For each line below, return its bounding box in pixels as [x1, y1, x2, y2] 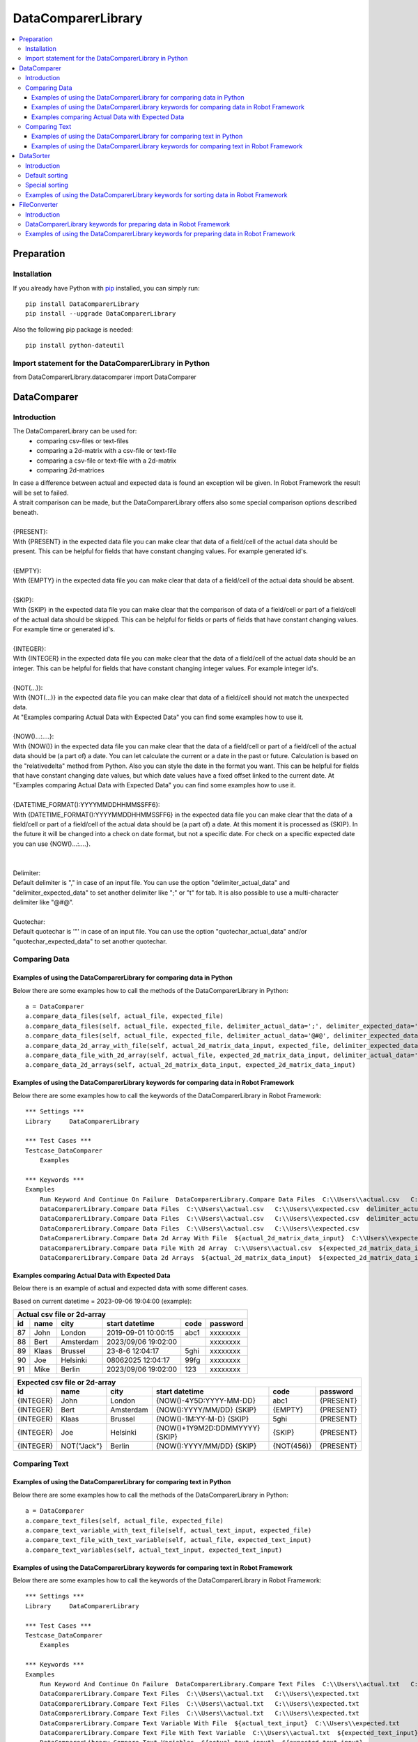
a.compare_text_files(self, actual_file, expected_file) [25, 1516, 224, 1525]
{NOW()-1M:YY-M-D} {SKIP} [155, 1415, 249, 1424]
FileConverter [19, 201, 59, 209]
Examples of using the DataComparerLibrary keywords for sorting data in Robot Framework [25, 190, 288, 199]
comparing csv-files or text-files [36, 436, 129, 445]
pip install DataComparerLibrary [25, 300, 139, 308]
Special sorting [25, 181, 69, 190]
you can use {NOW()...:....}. [13, 840, 91, 848]
